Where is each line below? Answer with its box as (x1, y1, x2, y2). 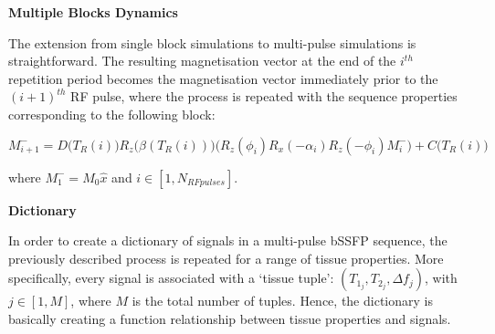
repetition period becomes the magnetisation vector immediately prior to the (8, 68, 438, 88)
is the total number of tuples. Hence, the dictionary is (132, 291, 433, 310)
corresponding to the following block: (8, 104, 216, 123)
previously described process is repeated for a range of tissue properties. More (8, 248, 444, 267)
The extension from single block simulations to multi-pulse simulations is (8, 33, 416, 52)
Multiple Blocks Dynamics (8, 3, 178, 21)
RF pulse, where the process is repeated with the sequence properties (70, 87, 458, 106)
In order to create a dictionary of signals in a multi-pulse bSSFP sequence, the (8, 231, 448, 250)
